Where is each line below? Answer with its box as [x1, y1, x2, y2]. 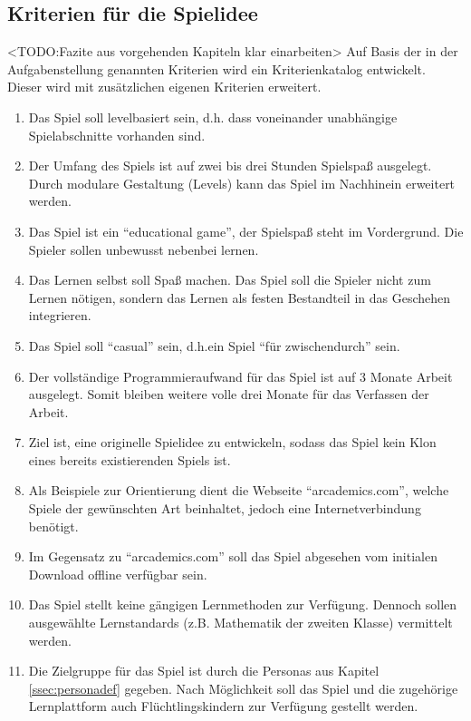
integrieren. [28, 306, 91, 325]
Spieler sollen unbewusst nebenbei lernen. [28, 239, 259, 258]
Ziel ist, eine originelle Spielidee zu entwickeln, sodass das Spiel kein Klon [28, 433, 437, 452]
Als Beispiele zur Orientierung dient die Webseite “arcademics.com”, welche [28, 481, 449, 500]
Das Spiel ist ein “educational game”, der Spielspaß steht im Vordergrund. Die [28, 221, 464, 240]
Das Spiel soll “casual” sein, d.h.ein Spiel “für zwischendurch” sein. [28, 336, 400, 355]
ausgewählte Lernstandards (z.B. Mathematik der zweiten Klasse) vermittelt [28, 613, 453, 632]
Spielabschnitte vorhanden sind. [28, 125, 206, 144]
